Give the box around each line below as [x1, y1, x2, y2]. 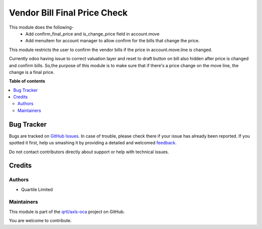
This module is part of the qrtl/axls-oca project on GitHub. [9, 209, 125, 214]
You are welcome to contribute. [9, 218, 72, 224]
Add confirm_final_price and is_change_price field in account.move [25, 31, 160, 36]
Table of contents [9, 78, 46, 84]
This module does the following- [9, 24, 74, 30]
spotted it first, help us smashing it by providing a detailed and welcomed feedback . [9, 140, 177, 146]
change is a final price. [9, 69, 55, 75]
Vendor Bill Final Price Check [9, 7, 128, 18]
